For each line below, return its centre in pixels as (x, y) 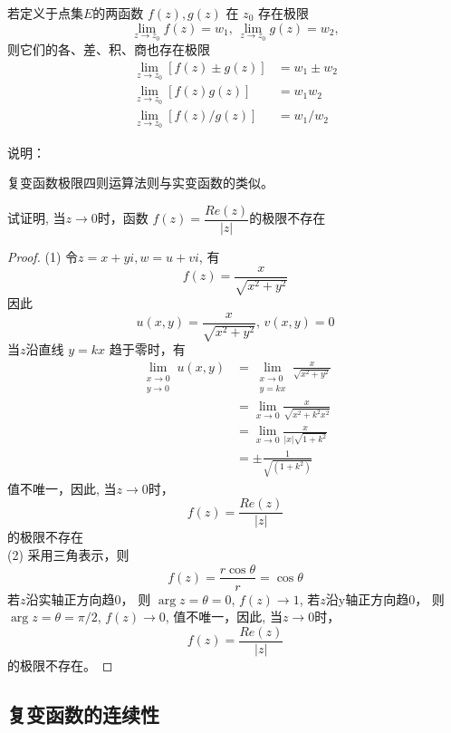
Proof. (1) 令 (43, 257)
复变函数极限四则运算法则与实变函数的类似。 (140, 183)
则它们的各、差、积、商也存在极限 (109, 49)
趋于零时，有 (147, 349)
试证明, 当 (37, 218)
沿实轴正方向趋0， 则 (88, 598)
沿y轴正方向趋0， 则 (385, 598)
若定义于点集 (45, 13)
